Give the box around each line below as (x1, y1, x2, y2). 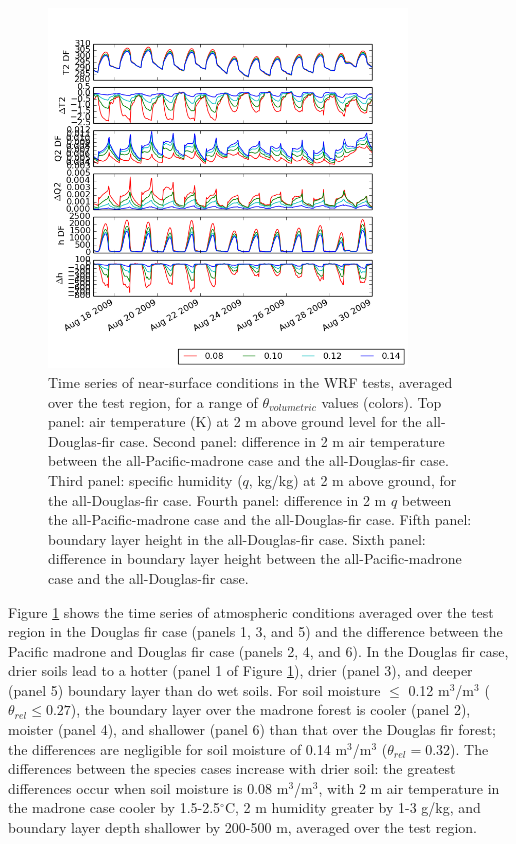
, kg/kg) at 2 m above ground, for (248, 469, 457, 490)
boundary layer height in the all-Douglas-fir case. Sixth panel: (48, 528, 426, 549)
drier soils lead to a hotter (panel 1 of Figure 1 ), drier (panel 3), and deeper (8, 660, 473, 681)
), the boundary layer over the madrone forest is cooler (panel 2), (70, 699, 471, 720)
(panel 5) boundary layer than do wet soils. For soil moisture (8, 679, 381, 700)
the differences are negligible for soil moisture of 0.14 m (8, 738, 348, 759)
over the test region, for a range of (48, 391, 258, 412)
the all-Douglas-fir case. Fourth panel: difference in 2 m (48, 489, 387, 510)
